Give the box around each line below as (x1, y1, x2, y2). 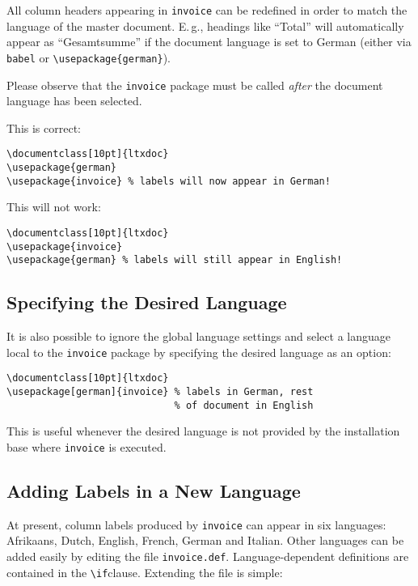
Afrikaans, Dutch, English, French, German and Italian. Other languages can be (6, 532, 404, 549)
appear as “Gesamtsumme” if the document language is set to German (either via (6, 33, 412, 50)
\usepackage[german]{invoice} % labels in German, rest (6, 385, 314, 397)
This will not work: (6, 198, 101, 215)
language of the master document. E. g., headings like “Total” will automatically (6, 17, 404, 34)
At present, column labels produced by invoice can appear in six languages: (6, 516, 386, 533)
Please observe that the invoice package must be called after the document (6, 76, 383, 93)
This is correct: (6, 119, 81, 136)
